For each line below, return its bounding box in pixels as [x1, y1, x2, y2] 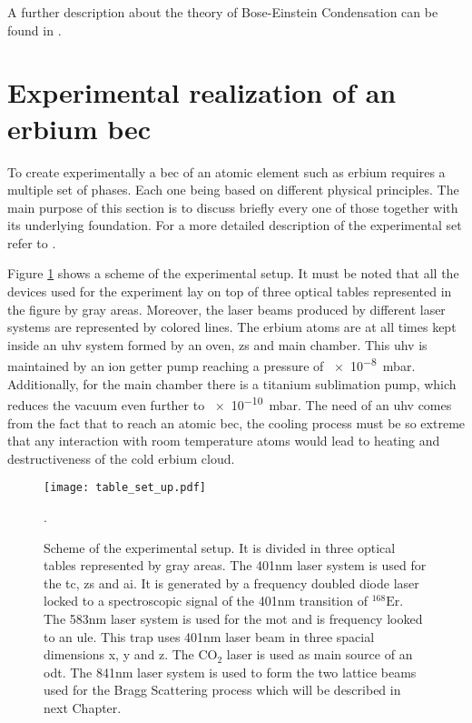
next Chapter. [44, 698, 122, 717]
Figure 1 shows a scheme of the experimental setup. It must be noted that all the [7, 264, 459, 283]
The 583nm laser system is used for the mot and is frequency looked [44, 608, 423, 628]
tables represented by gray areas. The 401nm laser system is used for [44, 556, 427, 575]
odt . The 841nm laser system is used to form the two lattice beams [44, 662, 417, 681]
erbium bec [7, 109, 152, 146]
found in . [7, 20, 62, 39]
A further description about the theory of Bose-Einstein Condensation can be [7, 3, 438, 21]
